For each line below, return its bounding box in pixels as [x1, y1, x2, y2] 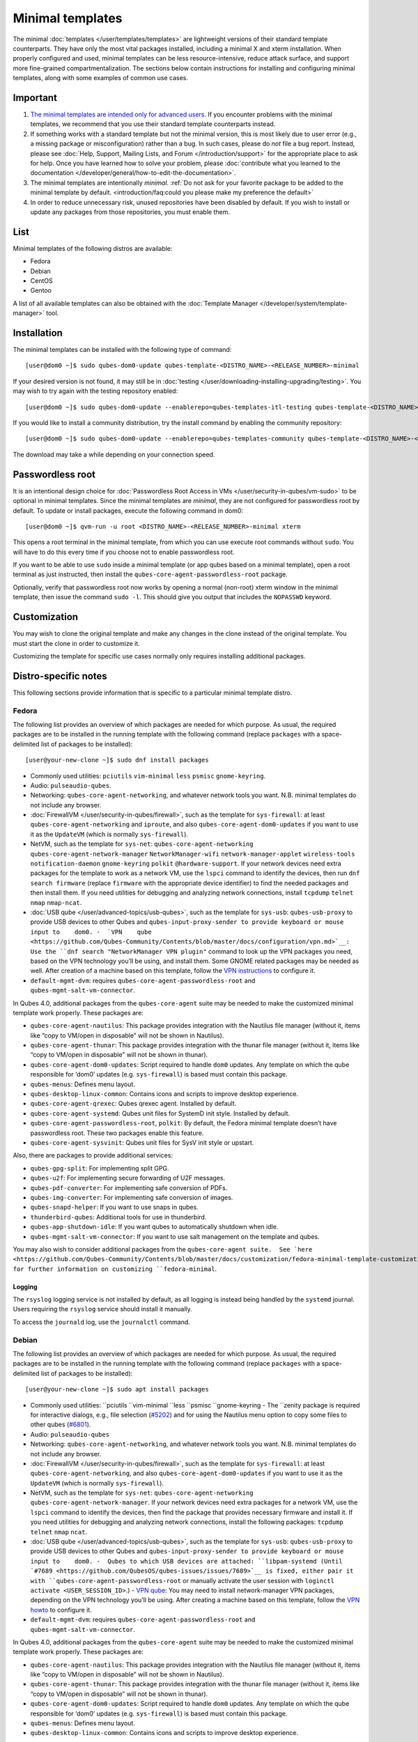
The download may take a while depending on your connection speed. [13, 450, 215, 458]
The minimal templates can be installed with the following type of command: [13, 346, 232, 354]
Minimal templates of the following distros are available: [13, 244, 173, 252]
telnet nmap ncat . [30, 1527, 87, 1536]
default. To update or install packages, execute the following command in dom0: [13, 506, 244, 515]
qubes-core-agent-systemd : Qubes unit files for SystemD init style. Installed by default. [30, 1109, 291, 1118]
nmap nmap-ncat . [30, 898, 82, 907]
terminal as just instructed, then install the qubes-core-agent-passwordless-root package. [13, 570, 288, 578]
